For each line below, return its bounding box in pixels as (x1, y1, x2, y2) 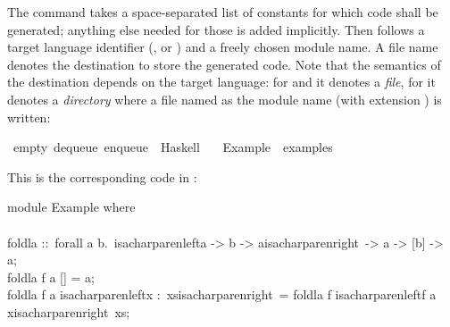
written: (7, 107, 51, 126)
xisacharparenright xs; (7, 302, 130, 321)
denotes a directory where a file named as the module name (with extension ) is (7, 89, 442, 108)
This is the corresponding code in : (7, 167, 197, 186)
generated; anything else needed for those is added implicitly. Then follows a (7, 20, 425, 38)
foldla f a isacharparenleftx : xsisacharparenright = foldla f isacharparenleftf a (7, 285, 437, 304)
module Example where (7, 197, 136, 216)
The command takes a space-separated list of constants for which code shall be (7, 3, 438, 21)
